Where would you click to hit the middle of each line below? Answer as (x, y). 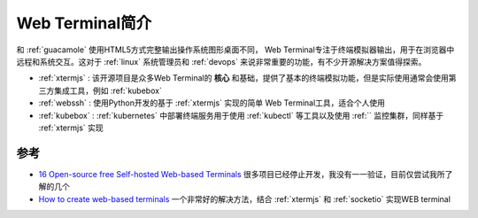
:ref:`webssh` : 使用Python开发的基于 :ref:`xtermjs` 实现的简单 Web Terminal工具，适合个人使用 (212, 103)
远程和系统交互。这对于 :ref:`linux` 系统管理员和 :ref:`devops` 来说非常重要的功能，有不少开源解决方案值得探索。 (221, 61)
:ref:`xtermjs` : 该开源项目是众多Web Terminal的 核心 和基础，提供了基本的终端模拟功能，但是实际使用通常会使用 (243, 78)
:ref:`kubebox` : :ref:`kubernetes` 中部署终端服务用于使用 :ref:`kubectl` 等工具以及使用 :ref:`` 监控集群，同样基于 (241, 115)
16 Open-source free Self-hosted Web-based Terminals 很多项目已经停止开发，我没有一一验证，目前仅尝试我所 (242, 174)
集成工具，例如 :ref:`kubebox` (108, 90)
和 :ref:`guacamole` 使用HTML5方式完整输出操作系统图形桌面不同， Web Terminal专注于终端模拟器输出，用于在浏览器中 (235, 50)
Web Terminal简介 (84, 23)
